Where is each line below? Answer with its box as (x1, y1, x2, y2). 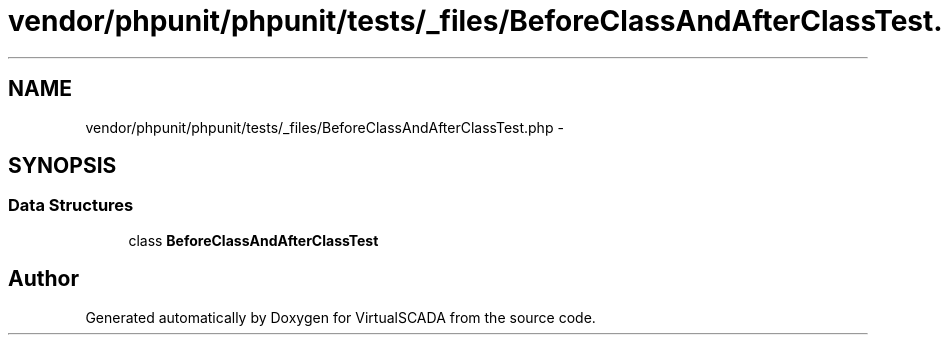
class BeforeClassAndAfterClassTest (128, 231, 379, 249)
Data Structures (8, 195, 134, 216)
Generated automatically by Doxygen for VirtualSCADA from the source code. (85, 308, 596, 326)
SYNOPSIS (8, 153, 117, 179)
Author (8, 266, 79, 292)
